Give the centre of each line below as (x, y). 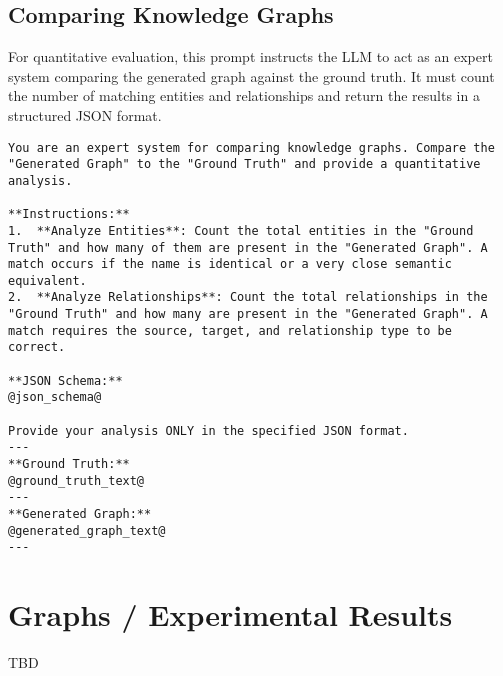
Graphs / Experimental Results (230, 614)
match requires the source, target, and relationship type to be (230, 330)
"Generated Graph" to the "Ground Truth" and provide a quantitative (244, 164)
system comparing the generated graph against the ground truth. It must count (251, 75)
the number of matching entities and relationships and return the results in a (244, 95)
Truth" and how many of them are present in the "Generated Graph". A (248, 247)
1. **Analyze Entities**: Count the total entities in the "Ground (241, 230)
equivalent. (47, 280)
